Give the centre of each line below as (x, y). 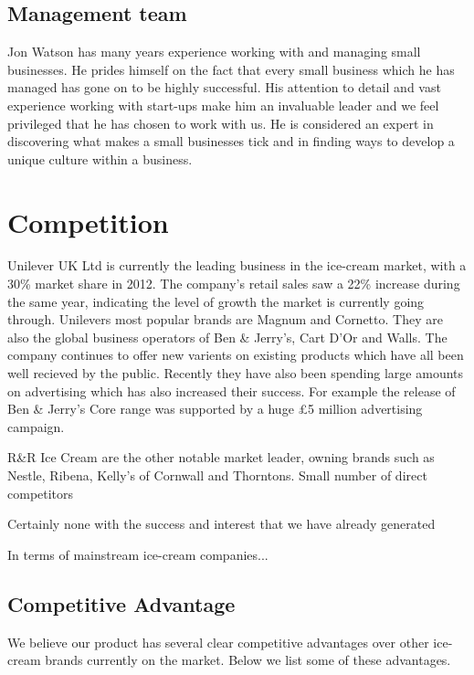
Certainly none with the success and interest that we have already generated (221, 524)
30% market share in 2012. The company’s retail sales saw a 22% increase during (234, 284)
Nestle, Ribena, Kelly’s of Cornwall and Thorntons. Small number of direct (217, 475)
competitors (41, 493)
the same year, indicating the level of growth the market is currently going (216, 301)
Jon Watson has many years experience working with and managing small (214, 52)
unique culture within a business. (100, 158)
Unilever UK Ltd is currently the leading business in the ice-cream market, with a (237, 265)
